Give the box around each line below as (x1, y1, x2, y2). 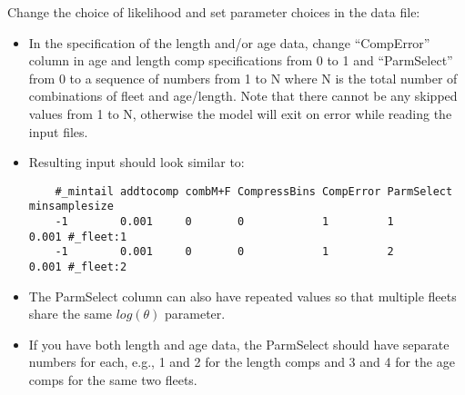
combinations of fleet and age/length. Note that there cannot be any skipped (28, 86, 458, 105)
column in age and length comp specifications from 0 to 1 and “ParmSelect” (28, 51, 453, 70)
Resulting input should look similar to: (28, 153, 245, 172)
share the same (28, 304, 112, 323)
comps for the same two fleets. (28, 370, 197, 390)
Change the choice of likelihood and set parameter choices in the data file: (7, 3, 420, 21)
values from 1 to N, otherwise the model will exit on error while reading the (28, 104, 452, 123)
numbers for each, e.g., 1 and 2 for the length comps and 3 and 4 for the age (28, 352, 455, 371)
